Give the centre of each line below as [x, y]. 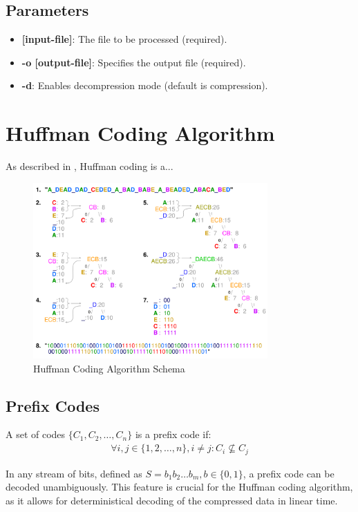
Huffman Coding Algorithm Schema [109, 368]
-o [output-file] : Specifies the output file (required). [134, 62]
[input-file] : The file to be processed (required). [124, 39]
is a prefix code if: [173, 434]
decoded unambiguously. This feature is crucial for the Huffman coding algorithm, [179, 487]
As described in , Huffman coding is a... [89, 166]
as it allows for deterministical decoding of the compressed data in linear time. [172, 500]
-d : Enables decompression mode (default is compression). [145, 85]
